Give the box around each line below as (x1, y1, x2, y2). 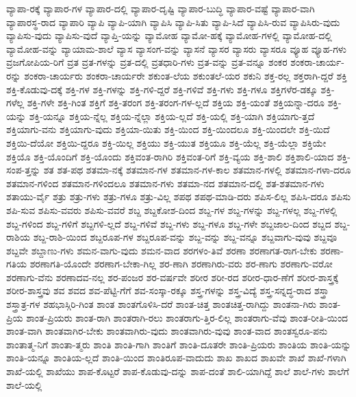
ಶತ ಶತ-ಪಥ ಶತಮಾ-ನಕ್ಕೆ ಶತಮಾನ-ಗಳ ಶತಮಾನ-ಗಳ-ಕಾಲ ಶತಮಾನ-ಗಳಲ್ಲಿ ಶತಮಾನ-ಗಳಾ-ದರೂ (43, 163, 351, 177)
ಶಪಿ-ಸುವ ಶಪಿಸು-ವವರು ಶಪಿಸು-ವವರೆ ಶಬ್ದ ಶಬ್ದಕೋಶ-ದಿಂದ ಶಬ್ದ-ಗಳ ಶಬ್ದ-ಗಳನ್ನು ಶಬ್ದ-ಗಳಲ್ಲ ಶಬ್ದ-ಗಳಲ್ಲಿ (6, 202, 338, 217)
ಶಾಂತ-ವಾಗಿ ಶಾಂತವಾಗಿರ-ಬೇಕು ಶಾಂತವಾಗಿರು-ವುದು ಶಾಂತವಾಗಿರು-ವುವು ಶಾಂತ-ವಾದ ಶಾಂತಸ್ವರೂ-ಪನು (6, 324, 328, 338)
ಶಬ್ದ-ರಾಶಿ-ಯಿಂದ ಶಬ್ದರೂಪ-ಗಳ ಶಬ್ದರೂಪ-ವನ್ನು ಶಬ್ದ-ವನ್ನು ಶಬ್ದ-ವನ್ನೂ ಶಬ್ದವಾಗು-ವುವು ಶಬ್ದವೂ (33, 230, 338, 244)
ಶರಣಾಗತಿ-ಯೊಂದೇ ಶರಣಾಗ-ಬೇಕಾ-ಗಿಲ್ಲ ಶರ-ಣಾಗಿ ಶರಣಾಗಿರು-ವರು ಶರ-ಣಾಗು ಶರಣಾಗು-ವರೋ (29, 256, 333, 271)
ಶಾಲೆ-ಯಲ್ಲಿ (6, 377, 42, 392)
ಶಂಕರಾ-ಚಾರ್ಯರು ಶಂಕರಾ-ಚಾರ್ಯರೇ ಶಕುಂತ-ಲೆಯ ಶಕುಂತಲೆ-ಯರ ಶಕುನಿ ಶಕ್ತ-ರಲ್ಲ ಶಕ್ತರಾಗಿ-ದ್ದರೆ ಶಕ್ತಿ (24, 68, 347, 82)
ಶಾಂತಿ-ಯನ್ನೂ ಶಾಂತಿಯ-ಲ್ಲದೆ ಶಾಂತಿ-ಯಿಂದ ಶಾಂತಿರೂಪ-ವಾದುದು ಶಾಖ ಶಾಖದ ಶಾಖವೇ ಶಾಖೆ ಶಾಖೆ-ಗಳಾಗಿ (6, 350, 346, 365)
